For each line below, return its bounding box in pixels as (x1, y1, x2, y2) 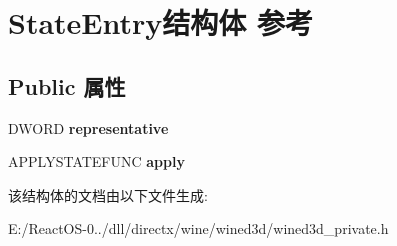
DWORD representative (8, 117, 169, 138)
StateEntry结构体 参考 (8, 2, 314, 43)
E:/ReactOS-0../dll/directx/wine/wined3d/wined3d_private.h (8, 218, 389, 239)
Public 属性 (8, 70, 126, 101)
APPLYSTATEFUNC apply (8, 151, 185, 172)
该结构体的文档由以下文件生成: (8, 184, 208, 205)
